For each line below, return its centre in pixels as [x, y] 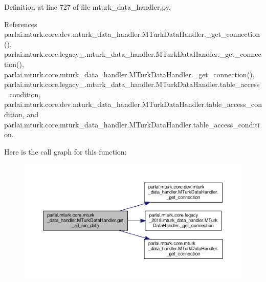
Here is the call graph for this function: [65, 151]
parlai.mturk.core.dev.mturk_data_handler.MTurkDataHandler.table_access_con [133, 104]
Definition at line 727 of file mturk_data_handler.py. [87, 7]
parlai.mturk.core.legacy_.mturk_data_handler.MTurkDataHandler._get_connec [133, 54]
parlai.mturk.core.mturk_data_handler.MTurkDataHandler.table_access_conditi [132, 124]
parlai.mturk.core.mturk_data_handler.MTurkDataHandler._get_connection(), [129, 74]
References [21, 24]
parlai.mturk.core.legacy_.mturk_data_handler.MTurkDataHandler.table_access [132, 84]
